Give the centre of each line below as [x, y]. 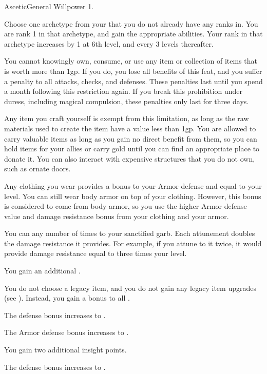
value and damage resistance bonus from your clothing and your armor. [117, 216]
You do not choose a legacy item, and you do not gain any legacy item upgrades [130, 288]
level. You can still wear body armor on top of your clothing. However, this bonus [133, 196]
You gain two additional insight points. [65, 350]
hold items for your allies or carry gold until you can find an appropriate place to [132, 149]
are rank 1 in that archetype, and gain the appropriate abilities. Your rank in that [133, 34]
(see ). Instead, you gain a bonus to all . [67, 298]
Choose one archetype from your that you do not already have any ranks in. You [131, 23]
